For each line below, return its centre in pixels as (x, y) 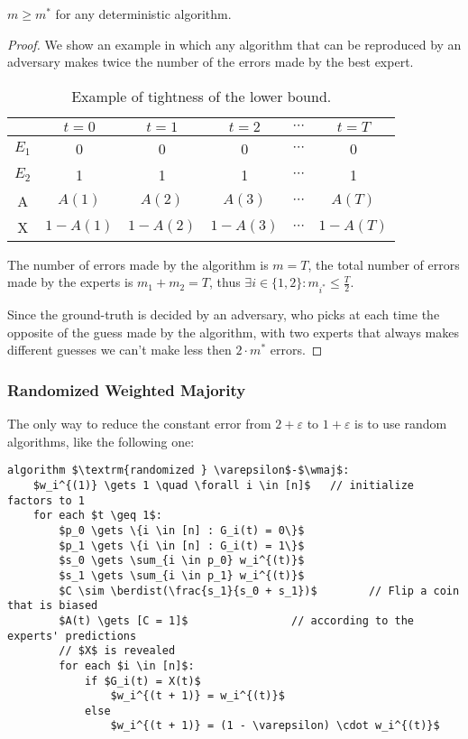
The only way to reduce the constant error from (139, 424)
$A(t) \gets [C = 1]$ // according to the (237, 620)
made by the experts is (70, 282)
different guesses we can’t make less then (119, 350)
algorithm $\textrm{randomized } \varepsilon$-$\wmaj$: (179, 471)
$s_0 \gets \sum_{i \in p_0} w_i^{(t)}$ (182, 561)
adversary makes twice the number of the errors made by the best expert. (211, 62)
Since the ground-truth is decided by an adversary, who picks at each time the (224, 314)
